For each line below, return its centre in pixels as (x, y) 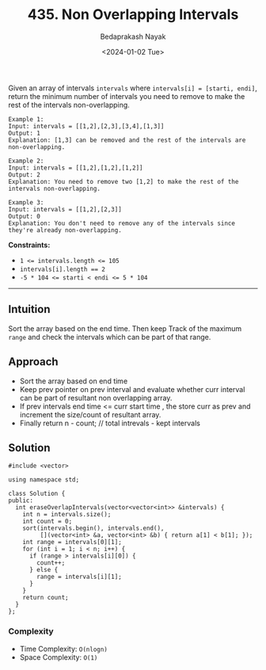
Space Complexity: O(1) (59, 657)
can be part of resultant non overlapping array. (96, 398)
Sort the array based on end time (74, 381)
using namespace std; (44, 480)
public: (21, 501)
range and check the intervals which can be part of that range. (110, 337)
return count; (46, 598)
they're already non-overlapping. (65, 230)
